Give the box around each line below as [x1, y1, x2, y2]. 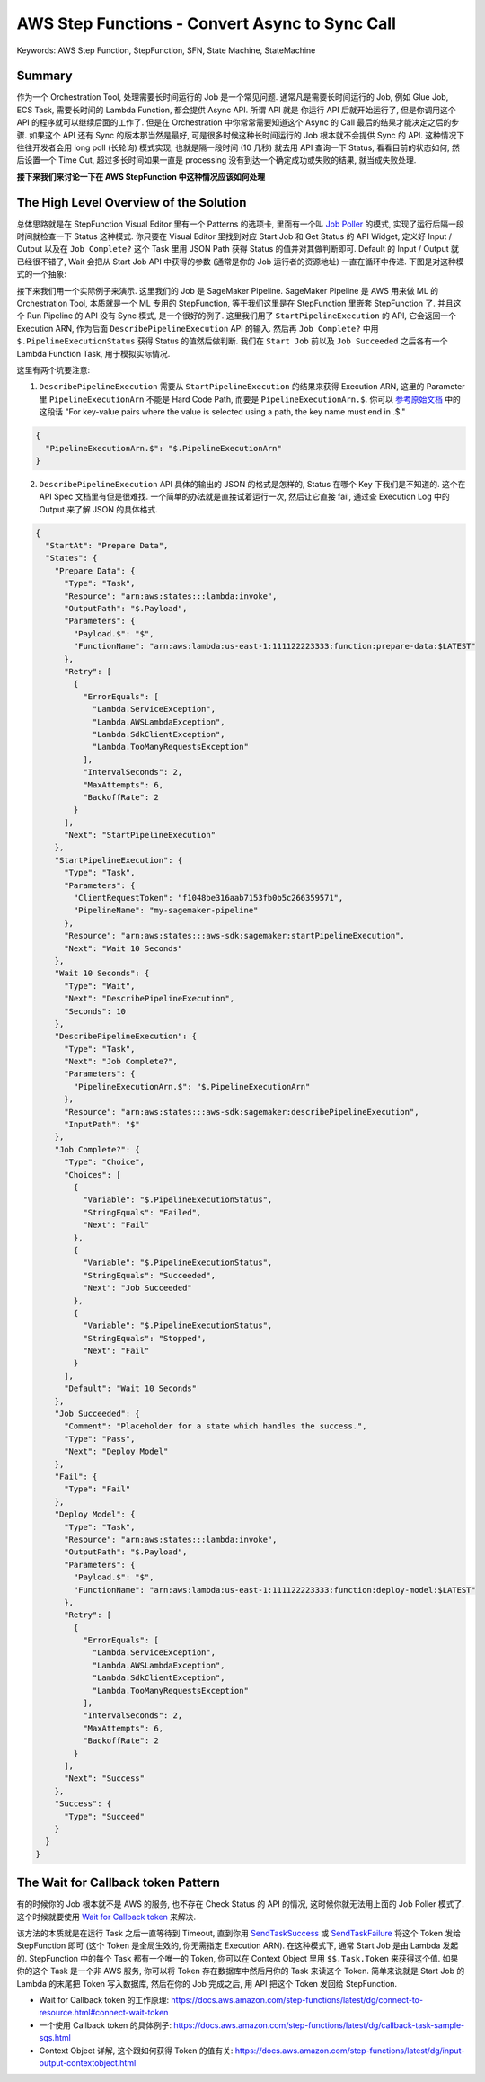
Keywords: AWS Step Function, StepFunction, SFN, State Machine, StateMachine [16, 45, 316, 56]
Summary [16, 68, 73, 84]
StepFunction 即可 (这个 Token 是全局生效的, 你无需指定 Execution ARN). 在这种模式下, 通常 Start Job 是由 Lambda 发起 [16, 1940, 459, 1951]
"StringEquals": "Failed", [82, 1207, 202, 1217]
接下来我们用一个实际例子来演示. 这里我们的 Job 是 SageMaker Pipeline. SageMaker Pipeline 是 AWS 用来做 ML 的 [16, 285, 439, 296]
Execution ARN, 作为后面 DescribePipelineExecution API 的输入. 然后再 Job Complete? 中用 [16, 323, 379, 334]
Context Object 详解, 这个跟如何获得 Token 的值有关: [39, 2045, 234, 2056]
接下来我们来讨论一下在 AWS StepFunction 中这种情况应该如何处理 [16, 171, 265, 182]
